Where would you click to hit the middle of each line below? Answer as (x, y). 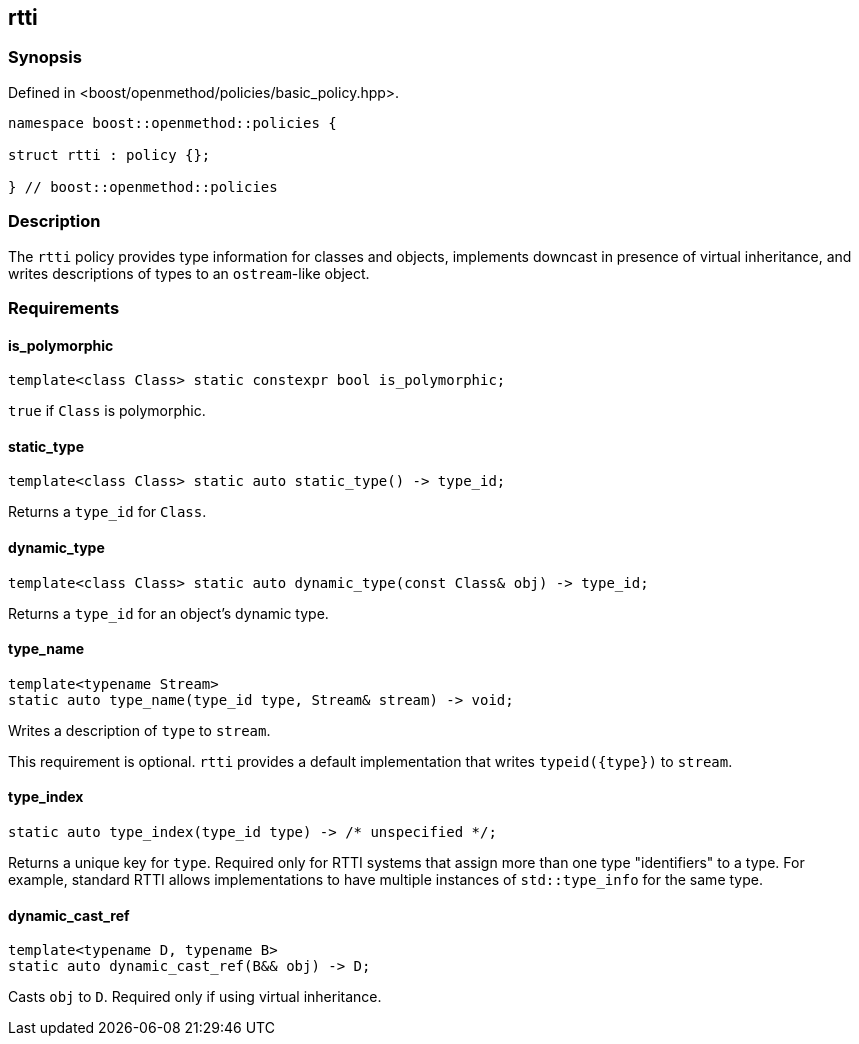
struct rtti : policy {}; (109, 154)
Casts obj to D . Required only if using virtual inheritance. (195, 997)
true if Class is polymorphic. (107, 411)
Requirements (64, 307)
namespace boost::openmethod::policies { (172, 122)
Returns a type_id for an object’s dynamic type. (168, 613)
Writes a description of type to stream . (139, 730)
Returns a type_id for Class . (107, 512)
